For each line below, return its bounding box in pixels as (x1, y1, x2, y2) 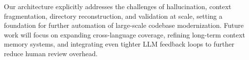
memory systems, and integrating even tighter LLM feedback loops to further (4, 39, 234, 49)
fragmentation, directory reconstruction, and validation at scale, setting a (4, 11, 223, 21)
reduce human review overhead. (4, 48, 98, 58)
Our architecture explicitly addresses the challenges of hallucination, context (4, 1, 231, 11)
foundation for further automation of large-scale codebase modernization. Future (4, 20, 244, 30)
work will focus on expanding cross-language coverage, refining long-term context (4, 29, 245, 39)
